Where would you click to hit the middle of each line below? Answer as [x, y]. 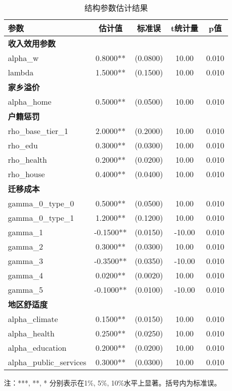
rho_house [27, 174]
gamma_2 [26, 246]
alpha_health [31, 333]
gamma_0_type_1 [41, 218]
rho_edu [23, 145]
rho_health [28, 160]
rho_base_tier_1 [38, 131]
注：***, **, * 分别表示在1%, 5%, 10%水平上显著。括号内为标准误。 [113, 383]
